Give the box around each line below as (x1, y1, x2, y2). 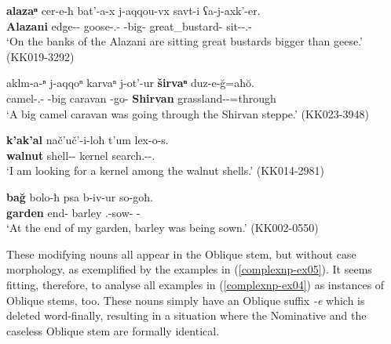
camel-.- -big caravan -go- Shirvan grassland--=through (6, 89, 276, 106)
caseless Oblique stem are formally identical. (6, 322, 220, 339)
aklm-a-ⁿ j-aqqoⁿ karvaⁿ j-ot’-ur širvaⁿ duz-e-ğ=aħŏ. (6, 74, 254, 91)
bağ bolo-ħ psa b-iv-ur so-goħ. (6, 188, 153, 205)
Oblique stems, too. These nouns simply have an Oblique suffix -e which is (6, 291, 365, 308)
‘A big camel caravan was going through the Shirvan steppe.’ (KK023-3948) (6, 105, 369, 121)
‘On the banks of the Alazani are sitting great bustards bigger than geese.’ (6, 33, 363, 49)
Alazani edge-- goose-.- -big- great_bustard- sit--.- (6, 17, 252, 34)
